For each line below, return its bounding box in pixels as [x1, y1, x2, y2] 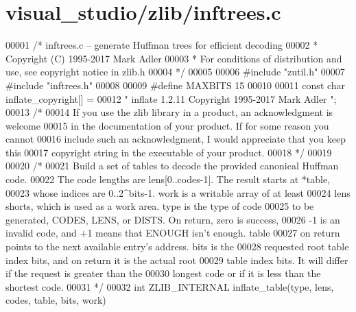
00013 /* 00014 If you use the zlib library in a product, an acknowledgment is [5, 105, 333, 119]
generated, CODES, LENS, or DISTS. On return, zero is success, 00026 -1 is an [5, 212, 340, 226]
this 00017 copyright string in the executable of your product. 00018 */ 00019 [5, 145, 332, 159]
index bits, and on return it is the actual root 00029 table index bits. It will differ [5, 252, 348, 267]
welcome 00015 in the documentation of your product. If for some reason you [5, 118, 329, 132]
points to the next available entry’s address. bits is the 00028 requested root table [5, 239, 349, 254]
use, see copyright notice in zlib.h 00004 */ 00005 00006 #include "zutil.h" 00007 [5, 64, 345, 79]
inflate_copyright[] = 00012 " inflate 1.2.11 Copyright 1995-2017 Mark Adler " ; [5, 91, 337, 106]
